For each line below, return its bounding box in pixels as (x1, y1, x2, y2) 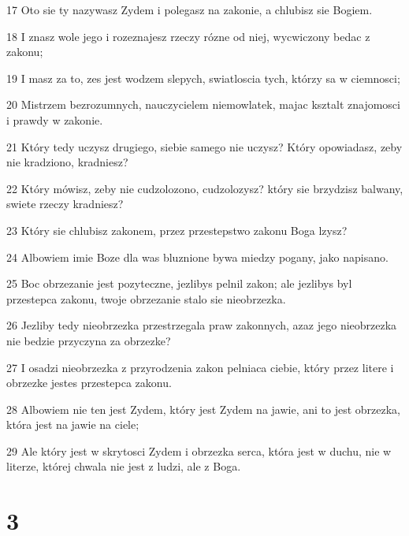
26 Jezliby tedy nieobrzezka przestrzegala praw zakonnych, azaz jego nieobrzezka (6, 317, 397, 333)
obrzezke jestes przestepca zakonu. (6, 374, 172, 391)
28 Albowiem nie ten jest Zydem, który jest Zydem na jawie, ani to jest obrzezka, (6, 400, 400, 417)
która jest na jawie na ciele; (6, 416, 139, 433)
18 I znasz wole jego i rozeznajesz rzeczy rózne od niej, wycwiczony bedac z (6, 28, 370, 44)
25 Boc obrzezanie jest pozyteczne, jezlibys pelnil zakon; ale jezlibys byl (6, 275, 352, 292)
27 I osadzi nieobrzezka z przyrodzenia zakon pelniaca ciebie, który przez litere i (6, 359, 394, 375)
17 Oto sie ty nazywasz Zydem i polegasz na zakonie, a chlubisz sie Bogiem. (6, 2, 373, 17)
